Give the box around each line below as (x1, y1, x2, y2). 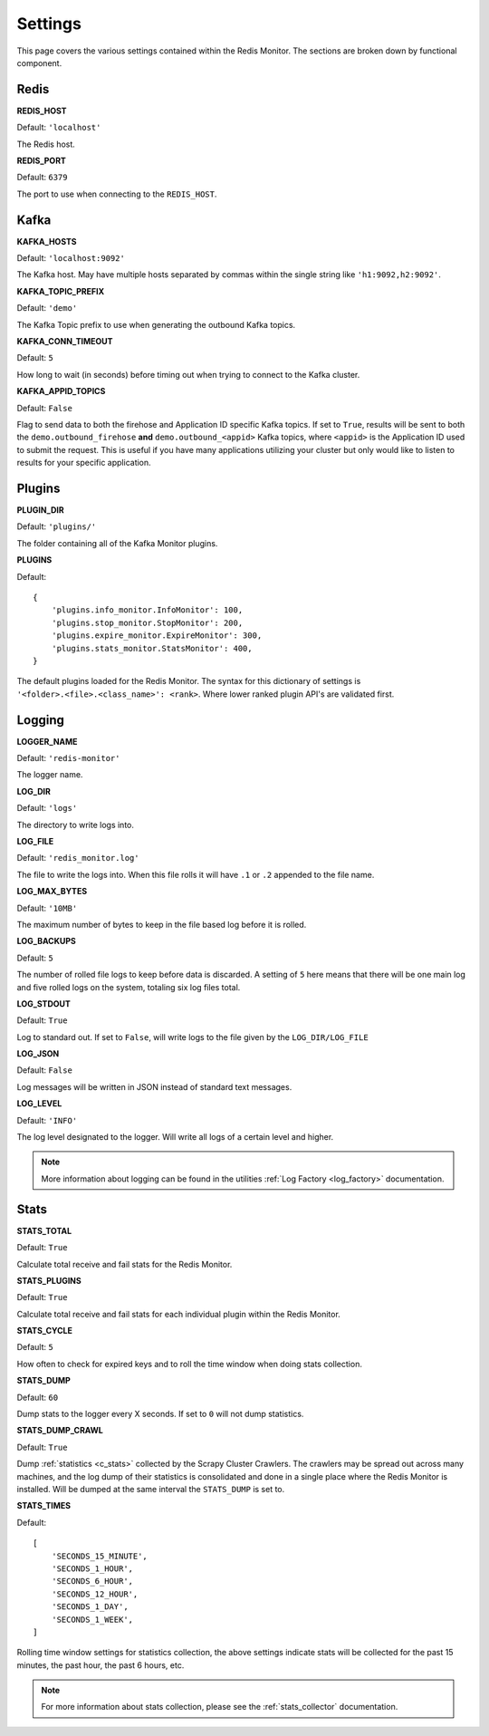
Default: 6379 (16, 172, 68, 183)
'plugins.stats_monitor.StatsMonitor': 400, (51, 643, 253, 653)
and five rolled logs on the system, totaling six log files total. (16, 981, 241, 992)
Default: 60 (16, 1392, 59, 1403)
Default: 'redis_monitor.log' (16, 853, 139, 863)
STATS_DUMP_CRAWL (16, 1425, 103, 1436)
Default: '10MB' (16, 902, 78, 913)
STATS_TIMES (16, 1500, 72, 1511)
